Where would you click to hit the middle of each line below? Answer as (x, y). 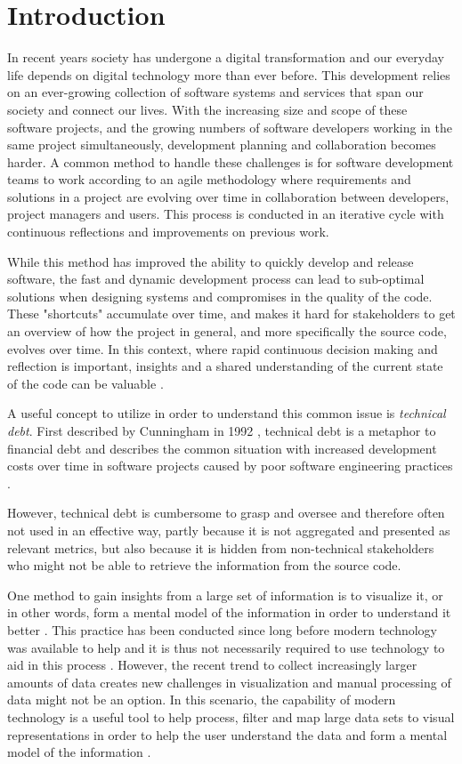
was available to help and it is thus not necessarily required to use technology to (226, 647)
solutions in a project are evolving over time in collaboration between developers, (228, 196)
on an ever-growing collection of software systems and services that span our (215, 92)
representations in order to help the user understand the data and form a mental (227, 734)
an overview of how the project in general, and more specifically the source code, (227, 331)
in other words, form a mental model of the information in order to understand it (229, 612)
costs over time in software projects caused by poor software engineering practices (230, 466)
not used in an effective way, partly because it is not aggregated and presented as (229, 530)
